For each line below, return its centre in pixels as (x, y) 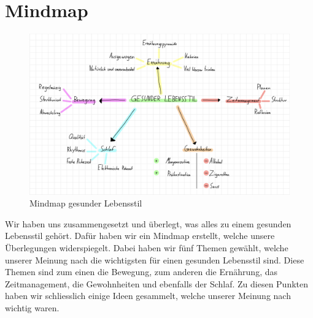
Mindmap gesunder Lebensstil (86, 203)
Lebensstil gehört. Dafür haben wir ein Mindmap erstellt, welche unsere (140, 236)
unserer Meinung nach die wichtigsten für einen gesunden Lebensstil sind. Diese (155, 259)
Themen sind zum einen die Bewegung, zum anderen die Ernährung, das (141, 272)
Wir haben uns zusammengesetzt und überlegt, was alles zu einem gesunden (148, 223)
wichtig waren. (32, 307)
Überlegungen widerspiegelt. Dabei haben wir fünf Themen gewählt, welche (147, 248)
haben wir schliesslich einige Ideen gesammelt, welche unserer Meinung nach (148, 296)
